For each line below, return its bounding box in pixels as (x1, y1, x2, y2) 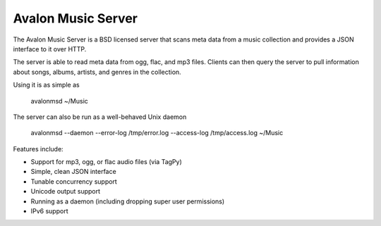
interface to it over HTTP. (13, 44, 87, 53)
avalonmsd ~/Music (30, 96, 88, 105)
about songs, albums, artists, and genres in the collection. (13, 68, 181, 76)
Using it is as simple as (13, 81, 80, 89)
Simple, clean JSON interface (30, 168, 116, 176)
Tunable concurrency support (30, 177, 118, 186)
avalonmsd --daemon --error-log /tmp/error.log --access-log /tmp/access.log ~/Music (30, 129, 284, 137)
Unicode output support (30, 187, 101, 196)
